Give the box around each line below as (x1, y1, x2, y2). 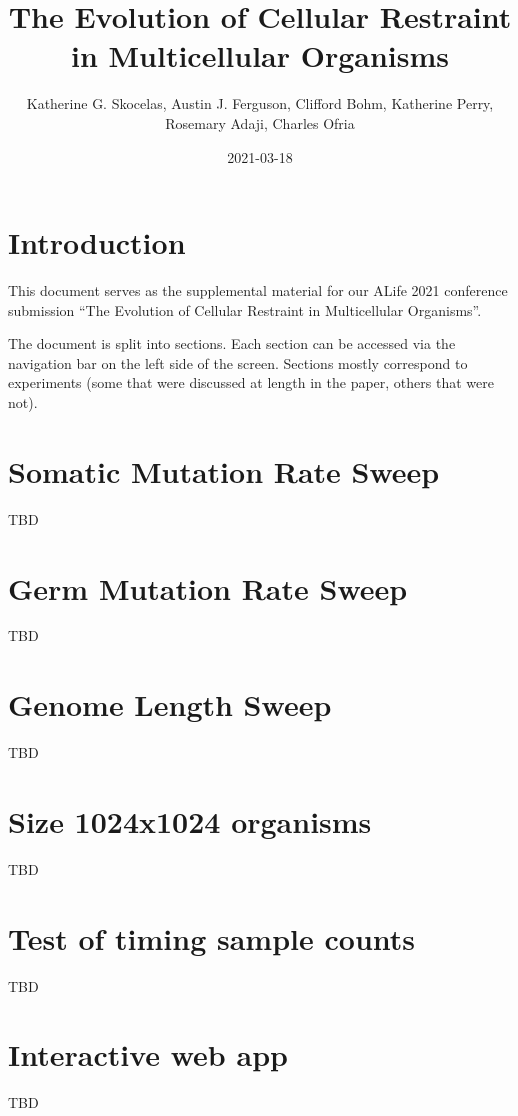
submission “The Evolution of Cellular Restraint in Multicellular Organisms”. (8, 299, 482, 320)
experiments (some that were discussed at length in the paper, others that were (8, 372, 494, 393)
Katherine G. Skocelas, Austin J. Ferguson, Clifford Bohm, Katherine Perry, (26, 93, 494, 114)
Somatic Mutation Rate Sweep (8, 450, 440, 491)
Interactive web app (8, 1034, 288, 1075)
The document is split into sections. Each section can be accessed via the (8, 333, 456, 354)
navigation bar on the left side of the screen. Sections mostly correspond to (8, 352, 468, 373)
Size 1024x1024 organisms (8, 800, 372, 841)
